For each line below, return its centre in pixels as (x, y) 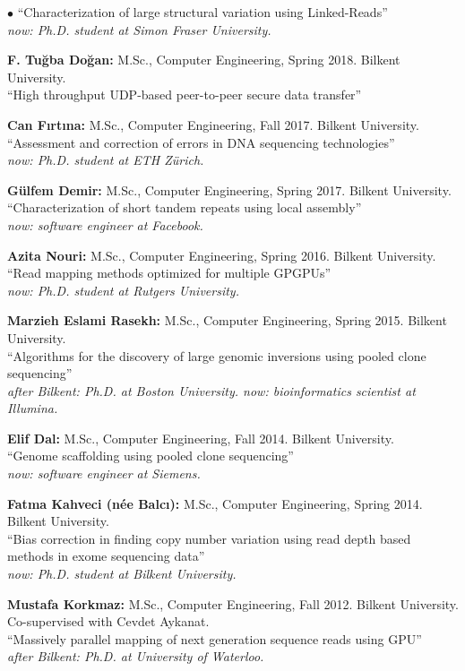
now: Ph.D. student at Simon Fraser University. (139, 29)
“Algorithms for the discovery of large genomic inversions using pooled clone (217, 355)
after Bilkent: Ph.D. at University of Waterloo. (136, 656)
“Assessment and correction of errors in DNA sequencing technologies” (201, 142)
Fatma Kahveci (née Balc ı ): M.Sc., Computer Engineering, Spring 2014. (215, 503)
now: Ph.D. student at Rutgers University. (123, 290)
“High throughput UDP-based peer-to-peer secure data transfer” (185, 95)
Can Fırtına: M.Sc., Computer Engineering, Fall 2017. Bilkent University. (213, 124)
